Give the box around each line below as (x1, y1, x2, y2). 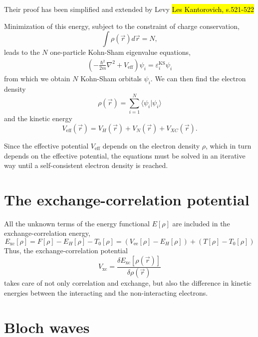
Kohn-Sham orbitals (80, 73, 142, 83)
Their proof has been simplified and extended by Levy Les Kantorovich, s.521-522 (4, 4, 254, 14)
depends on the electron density (102, 140, 200, 151)
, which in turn (205, 140, 252, 151)
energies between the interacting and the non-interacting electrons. (4, 288, 208, 298)
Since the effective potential (4, 140, 89, 151)
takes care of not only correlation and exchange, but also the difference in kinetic (4, 278, 252, 288)
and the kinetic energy (4, 113, 72, 124)
